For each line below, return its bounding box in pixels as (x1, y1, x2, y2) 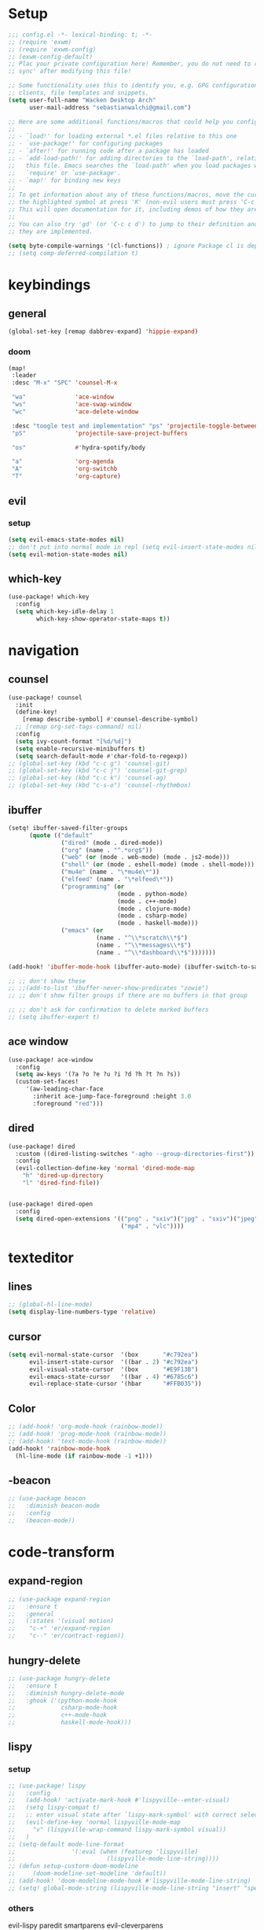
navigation (8, 641, 79, 659)
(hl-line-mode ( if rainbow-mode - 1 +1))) (15, 1452, 153, 1460)
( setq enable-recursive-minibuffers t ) (15, 745, 146, 753)
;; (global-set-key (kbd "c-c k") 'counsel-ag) (8, 774, 167, 782)
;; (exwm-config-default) (8, 53, 93, 61)
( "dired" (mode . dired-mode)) (60, 839, 163, 846)
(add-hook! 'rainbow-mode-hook (8, 1444, 111, 1453)
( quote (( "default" (28, 832, 93, 839)
